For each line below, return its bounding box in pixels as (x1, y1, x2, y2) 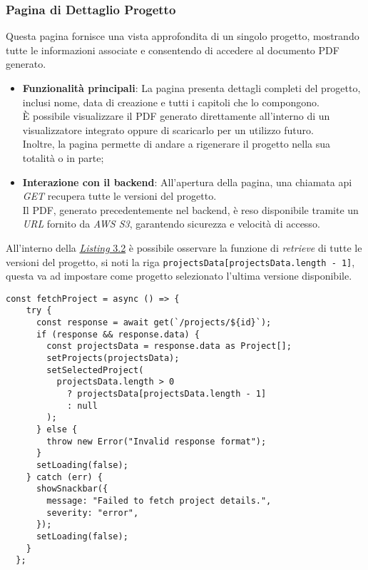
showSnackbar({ (36, 484, 108, 494)
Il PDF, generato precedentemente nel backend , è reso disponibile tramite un (22, 202, 359, 217)
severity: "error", (46, 507, 139, 518)
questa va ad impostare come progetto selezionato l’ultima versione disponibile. (6, 268, 352, 283)
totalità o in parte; (22, 150, 104, 165)
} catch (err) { (26, 472, 103, 482)
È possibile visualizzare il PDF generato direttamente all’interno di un (22, 108, 330, 123)
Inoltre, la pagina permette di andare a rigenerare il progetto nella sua (22, 136, 331, 151)
